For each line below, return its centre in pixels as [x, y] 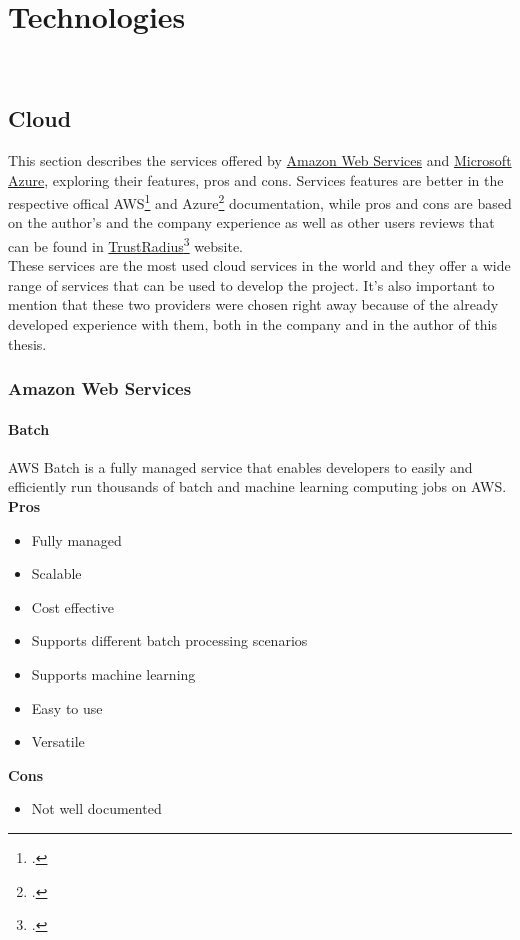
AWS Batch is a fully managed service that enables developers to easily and [240, 466]
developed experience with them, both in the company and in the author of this [253, 323]
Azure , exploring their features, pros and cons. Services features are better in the [256, 179]
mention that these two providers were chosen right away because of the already [253, 304]
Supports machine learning [113, 673]
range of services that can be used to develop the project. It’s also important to [251, 284]
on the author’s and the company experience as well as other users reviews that [251, 222]
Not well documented [96, 808]
